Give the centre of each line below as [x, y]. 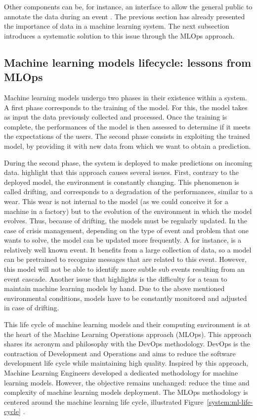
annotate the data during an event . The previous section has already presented [125, 16]
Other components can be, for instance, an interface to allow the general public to [128, 6]
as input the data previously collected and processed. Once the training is [116, 117]
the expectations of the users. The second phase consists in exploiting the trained [127, 136]
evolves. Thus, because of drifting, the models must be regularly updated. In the [126, 221]
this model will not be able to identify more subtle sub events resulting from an [125, 269]
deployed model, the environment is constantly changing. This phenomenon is [122, 182]
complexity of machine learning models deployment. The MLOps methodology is [126, 392]
